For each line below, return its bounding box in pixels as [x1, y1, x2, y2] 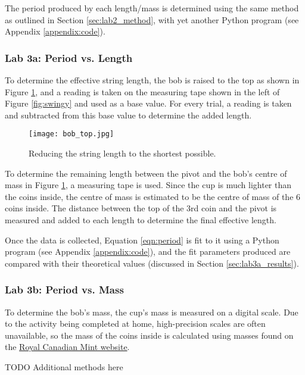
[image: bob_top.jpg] [29, 130, 114, 139]
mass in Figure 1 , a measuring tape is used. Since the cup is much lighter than [5, 179, 292, 191]
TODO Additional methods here [5, 360, 123, 373]
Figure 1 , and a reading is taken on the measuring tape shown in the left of [5, 85, 280, 98]
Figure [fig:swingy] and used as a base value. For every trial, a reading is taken [5, 97, 292, 110]
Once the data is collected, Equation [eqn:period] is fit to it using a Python [5, 233, 279, 246]
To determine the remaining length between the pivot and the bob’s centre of [5, 167, 287, 179]
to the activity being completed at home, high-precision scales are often [5, 317, 266, 330]
